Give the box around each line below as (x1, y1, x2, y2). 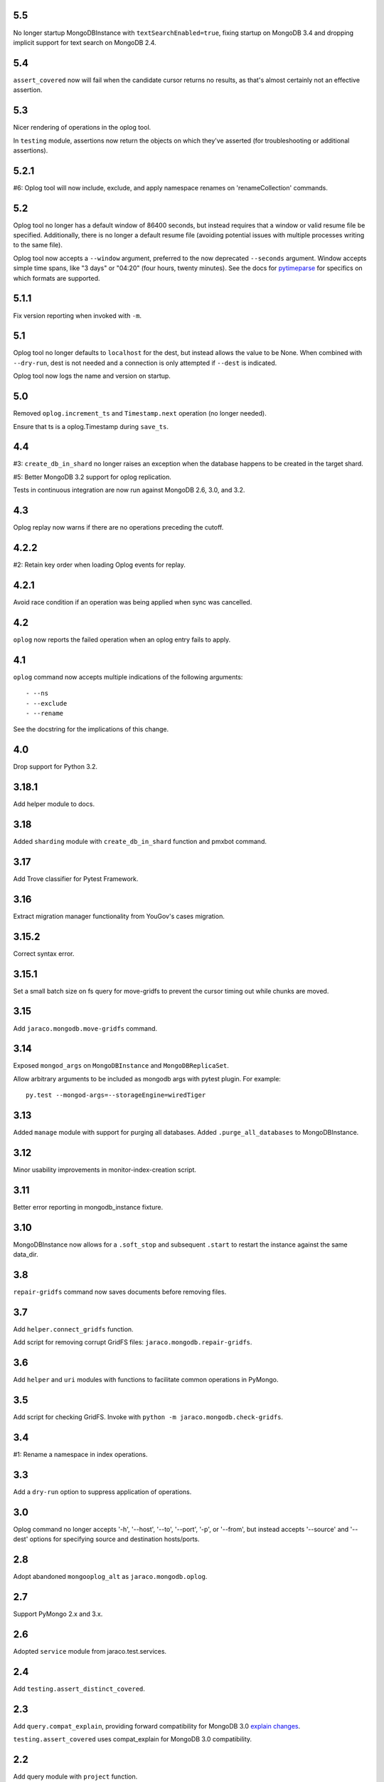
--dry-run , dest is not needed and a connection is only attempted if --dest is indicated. (13, 359, 277, 367)
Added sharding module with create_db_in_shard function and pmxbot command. (13, 838, 267, 846)
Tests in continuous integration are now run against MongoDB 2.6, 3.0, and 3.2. (13, 485, 245, 495)
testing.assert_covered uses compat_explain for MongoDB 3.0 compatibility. (13, 1735, 252, 1744)
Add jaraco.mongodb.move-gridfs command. (13, 1024, 158, 1033)
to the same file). (13, 241, 63, 249)
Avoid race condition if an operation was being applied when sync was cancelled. (13, 597, 252, 606)
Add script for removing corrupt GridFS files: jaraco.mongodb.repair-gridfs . (13, 1338, 252, 1346)
